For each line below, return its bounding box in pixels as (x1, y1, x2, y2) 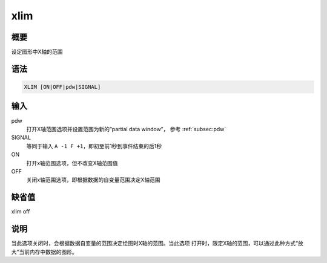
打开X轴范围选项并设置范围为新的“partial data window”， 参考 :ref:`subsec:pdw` (26, 125, 226, 132)
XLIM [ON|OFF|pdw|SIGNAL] (24, 83, 101, 91)
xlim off (11, 208, 30, 215)
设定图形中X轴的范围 (11, 48, 63, 56)
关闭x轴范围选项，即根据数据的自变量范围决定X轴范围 (26, 176, 160, 184)
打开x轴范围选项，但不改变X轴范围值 (26, 159, 118, 166)
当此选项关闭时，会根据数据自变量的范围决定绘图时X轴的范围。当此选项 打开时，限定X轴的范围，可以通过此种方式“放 (11, 239, 304, 247)
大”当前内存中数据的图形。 (11, 248, 78, 255)
